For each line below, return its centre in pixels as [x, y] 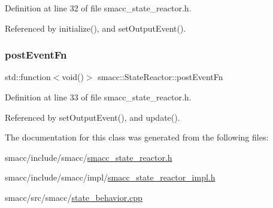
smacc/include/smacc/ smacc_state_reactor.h [89, 157]
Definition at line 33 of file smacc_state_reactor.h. [98, 97]
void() [73, 77]
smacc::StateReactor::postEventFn [160, 77]
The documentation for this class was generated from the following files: [137, 137]
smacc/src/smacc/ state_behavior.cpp [74, 197]
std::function [28, 77]
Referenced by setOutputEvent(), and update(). [92, 117]
